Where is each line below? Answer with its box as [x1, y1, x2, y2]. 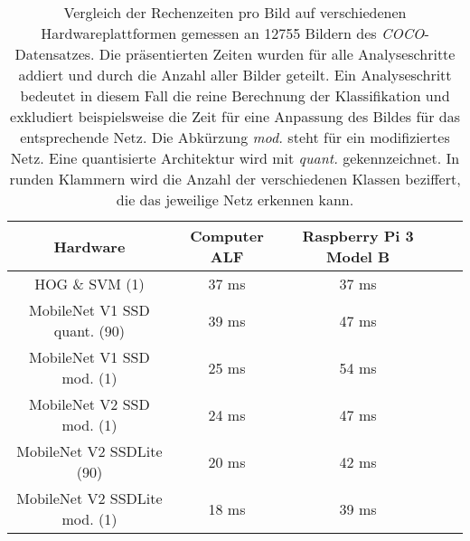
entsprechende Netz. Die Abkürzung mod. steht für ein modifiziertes [20, 127, 450, 147]
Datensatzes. [14, 43, 95, 64]
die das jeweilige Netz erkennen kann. [116, 189, 354, 210]
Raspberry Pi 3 [302, 225, 414, 246]
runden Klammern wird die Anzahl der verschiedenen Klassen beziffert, [9, 168, 461, 189]
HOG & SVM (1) [34, 273, 145, 294]
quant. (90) [53, 320, 126, 341]
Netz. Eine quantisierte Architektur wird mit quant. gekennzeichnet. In [10, 147, 460, 168]
